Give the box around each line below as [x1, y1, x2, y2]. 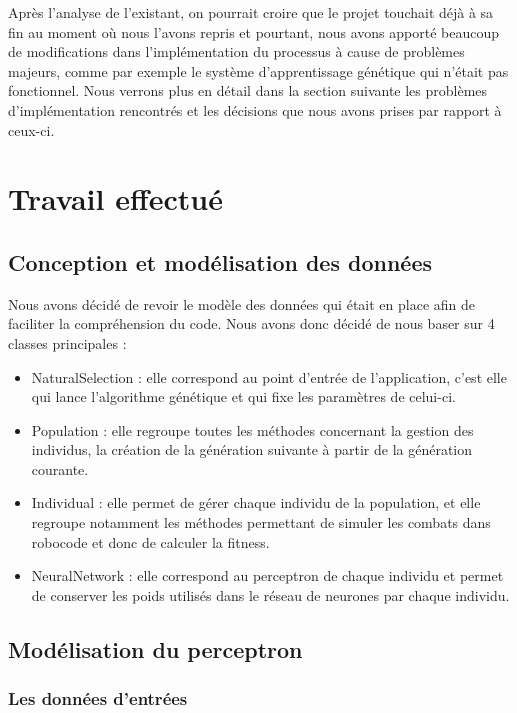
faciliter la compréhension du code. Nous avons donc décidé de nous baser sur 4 [8, 313, 495, 334]
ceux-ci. [8, 119, 55, 140]
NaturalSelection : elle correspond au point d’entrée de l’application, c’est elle [31, 366, 507, 387]
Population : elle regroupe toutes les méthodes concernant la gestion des [31, 419, 474, 440]
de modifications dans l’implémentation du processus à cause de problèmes [8, 41, 465, 62]
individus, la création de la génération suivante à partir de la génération [31, 439, 473, 460]
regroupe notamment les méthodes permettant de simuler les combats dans [31, 512, 491, 533]
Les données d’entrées [8, 686, 188, 711]
